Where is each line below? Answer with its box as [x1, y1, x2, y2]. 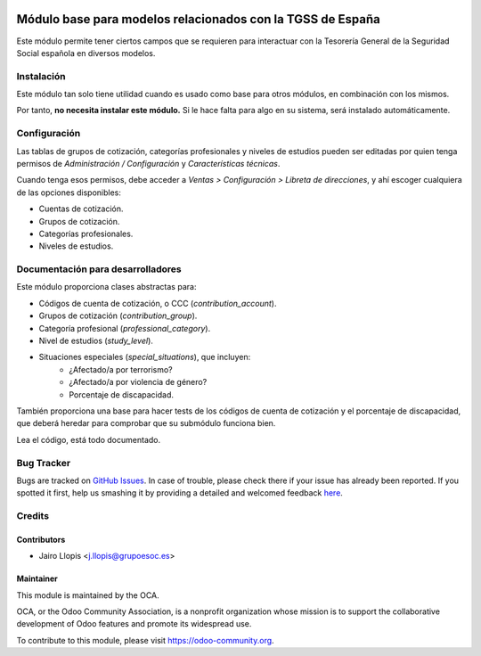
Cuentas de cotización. [38, 203, 124, 214]
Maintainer [16, 573, 58, 584]
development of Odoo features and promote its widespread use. [16, 619, 252, 629]
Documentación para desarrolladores [16, 263, 182, 275]
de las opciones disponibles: [16, 187, 122, 198]
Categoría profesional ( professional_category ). [38, 323, 211, 333]
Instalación [16, 70, 66, 82]
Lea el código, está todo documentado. [16, 434, 161, 445]
